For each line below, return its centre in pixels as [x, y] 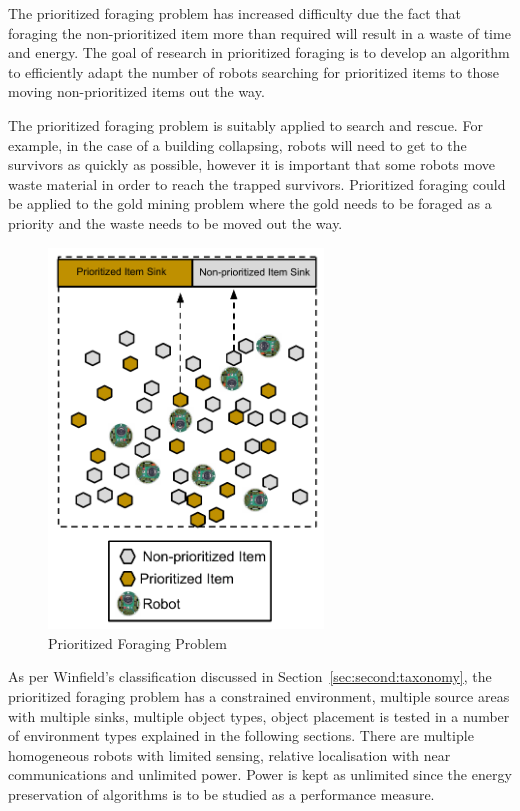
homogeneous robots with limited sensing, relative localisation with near [229, 754]
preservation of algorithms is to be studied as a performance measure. [221, 793]
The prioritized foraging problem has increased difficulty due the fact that [235, 13]
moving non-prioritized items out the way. [136, 91]
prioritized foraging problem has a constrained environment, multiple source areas [259, 695]
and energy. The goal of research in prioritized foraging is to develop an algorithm [259, 52]
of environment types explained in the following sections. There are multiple [241, 735]
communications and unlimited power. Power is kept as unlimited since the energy [260, 774]
